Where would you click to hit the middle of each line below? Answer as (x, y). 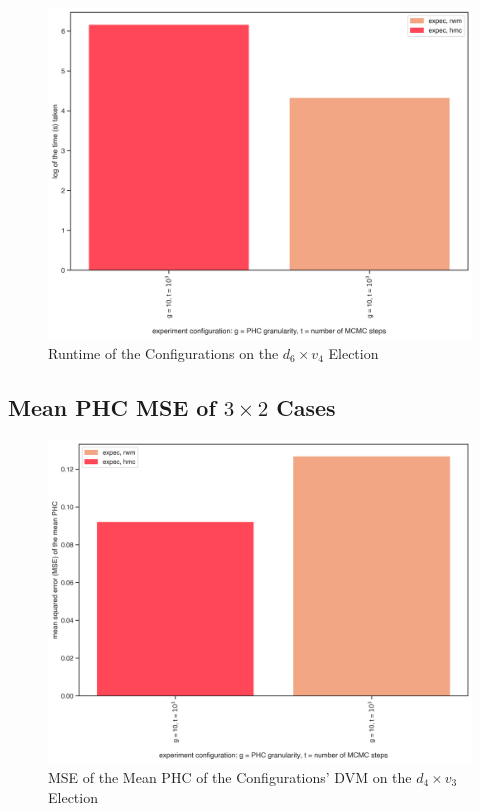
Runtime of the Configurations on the (163, 352)
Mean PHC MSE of (112, 406)
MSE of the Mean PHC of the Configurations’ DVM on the (230, 777)
